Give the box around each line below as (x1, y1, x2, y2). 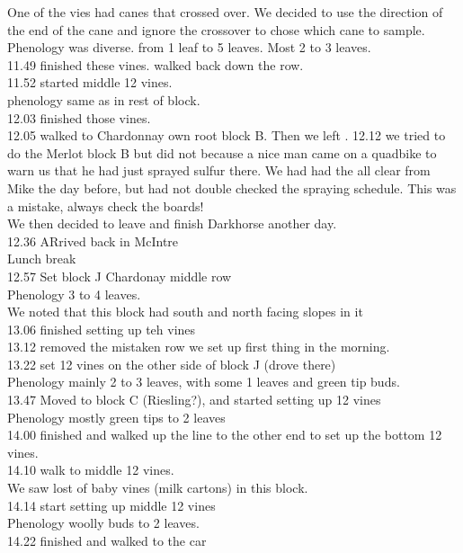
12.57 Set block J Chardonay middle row (7, 266, 232, 285)
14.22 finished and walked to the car (7, 531, 207, 549)
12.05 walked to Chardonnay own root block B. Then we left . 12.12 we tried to (7, 126, 446, 145)
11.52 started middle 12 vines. (7, 73, 173, 92)
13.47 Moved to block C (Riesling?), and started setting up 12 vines (7, 390, 381, 409)
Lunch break (7, 249, 76, 268)
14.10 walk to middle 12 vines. (7, 460, 174, 479)
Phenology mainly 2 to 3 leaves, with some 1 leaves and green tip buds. (7, 372, 400, 391)
